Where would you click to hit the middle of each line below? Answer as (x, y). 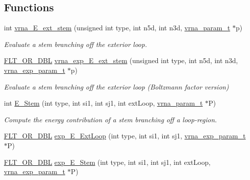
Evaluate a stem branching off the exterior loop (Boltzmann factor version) (116, 86)
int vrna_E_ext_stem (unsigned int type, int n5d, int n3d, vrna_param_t (117, 28)
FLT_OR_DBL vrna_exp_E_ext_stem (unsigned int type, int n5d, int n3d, (121, 60)
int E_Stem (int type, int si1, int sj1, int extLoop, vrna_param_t (103, 103)
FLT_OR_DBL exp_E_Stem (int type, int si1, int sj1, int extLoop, (107, 162)
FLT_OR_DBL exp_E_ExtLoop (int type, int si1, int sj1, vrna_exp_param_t (125, 136)
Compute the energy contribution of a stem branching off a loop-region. (111, 119)
